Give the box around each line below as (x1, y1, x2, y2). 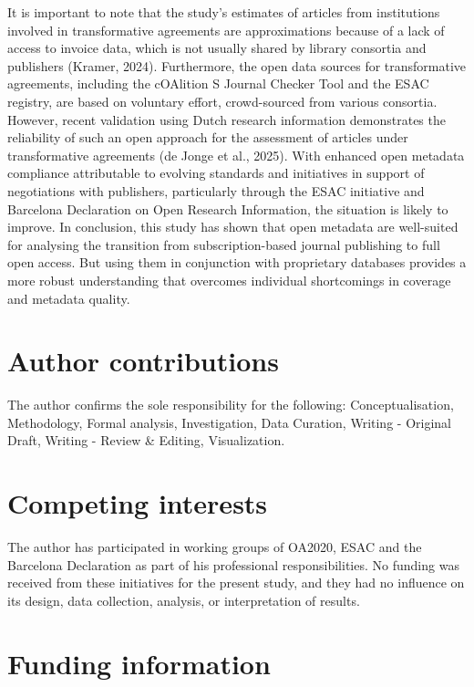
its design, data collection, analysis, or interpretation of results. (7, 590, 360, 609)
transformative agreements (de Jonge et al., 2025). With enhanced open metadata (7, 145, 465, 164)
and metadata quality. (7, 288, 130, 307)
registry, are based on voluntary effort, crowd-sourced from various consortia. (7, 91, 438, 110)
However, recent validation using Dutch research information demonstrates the (7, 109, 446, 129)
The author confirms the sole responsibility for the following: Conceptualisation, (7, 395, 454, 414)
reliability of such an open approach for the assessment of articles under (7, 128, 408, 147)
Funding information (7, 644, 271, 682)
